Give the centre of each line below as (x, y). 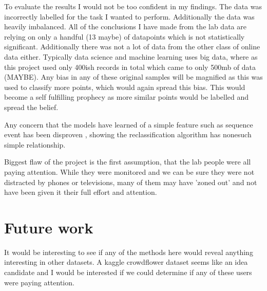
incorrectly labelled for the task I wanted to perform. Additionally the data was (129, 16)
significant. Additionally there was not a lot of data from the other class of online (132, 47)
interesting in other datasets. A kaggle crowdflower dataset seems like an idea (126, 262)
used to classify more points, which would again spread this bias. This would (125, 87)
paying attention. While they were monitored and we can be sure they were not (129, 171)
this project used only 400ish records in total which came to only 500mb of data (130, 67)
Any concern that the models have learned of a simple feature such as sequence (129, 124)
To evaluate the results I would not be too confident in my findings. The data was (133, 6)
